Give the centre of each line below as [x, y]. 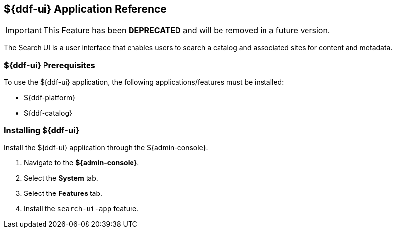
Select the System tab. [61, 178]
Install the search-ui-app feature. [81, 208]
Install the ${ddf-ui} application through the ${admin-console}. [106, 147]
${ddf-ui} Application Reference [85, 9]
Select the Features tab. [63, 193]
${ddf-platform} [50, 98]
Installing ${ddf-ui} [42, 130]
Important [23, 30]
